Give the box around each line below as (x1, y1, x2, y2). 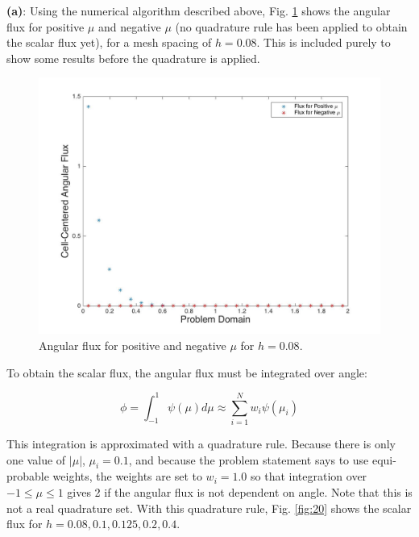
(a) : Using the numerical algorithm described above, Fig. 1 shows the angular (6, 2, 391, 19)
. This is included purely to (256, 34, 391, 51)
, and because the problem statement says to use (128, 451, 369, 468)
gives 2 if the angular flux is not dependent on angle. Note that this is (67, 483, 413, 500)
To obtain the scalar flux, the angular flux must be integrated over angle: (6, 364, 367, 381)
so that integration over (251, 468, 367, 485)
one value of (6, 451, 66, 468)
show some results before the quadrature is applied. (6, 49, 260, 66)
